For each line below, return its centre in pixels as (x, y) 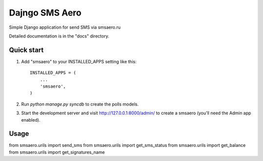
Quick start (26, 50)
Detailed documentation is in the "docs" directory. (59, 36)
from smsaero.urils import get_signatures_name (57, 152)
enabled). (31, 120)
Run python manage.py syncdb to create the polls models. (80, 104)
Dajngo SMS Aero (45, 13)
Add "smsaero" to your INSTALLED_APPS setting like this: (79, 61)
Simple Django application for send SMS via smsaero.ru (65, 27)
